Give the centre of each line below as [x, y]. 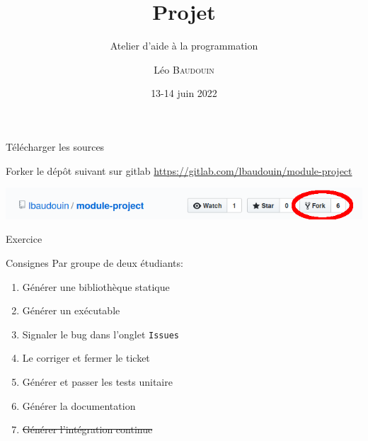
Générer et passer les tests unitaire [97, 382]
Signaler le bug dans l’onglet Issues [100, 334]
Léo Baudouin [184, 69]
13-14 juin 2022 [184, 93]
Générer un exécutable [71, 310]
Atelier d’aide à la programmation [184, 46]
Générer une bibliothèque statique [96, 286]
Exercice [24, 239]
